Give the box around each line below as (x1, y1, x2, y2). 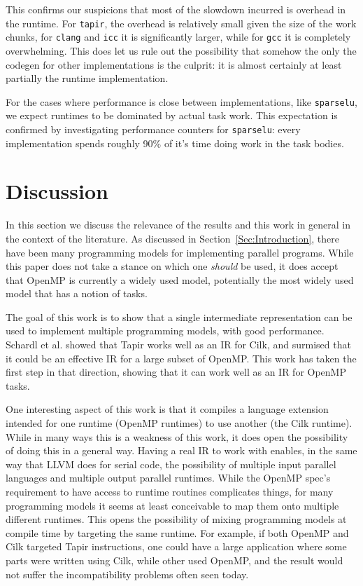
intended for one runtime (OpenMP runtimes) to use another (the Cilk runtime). (6, 416, 353, 430)
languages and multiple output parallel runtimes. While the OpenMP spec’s (6, 470, 331, 485)
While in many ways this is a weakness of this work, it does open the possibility (6, 429, 348, 444)
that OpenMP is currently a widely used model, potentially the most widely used (6, 272, 354, 287)
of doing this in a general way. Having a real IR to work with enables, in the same (6, 443, 357, 458)
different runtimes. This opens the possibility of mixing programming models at (6, 512, 347, 526)
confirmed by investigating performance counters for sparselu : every (6, 121, 301, 136)
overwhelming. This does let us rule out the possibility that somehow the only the (6, 43, 357, 57)
